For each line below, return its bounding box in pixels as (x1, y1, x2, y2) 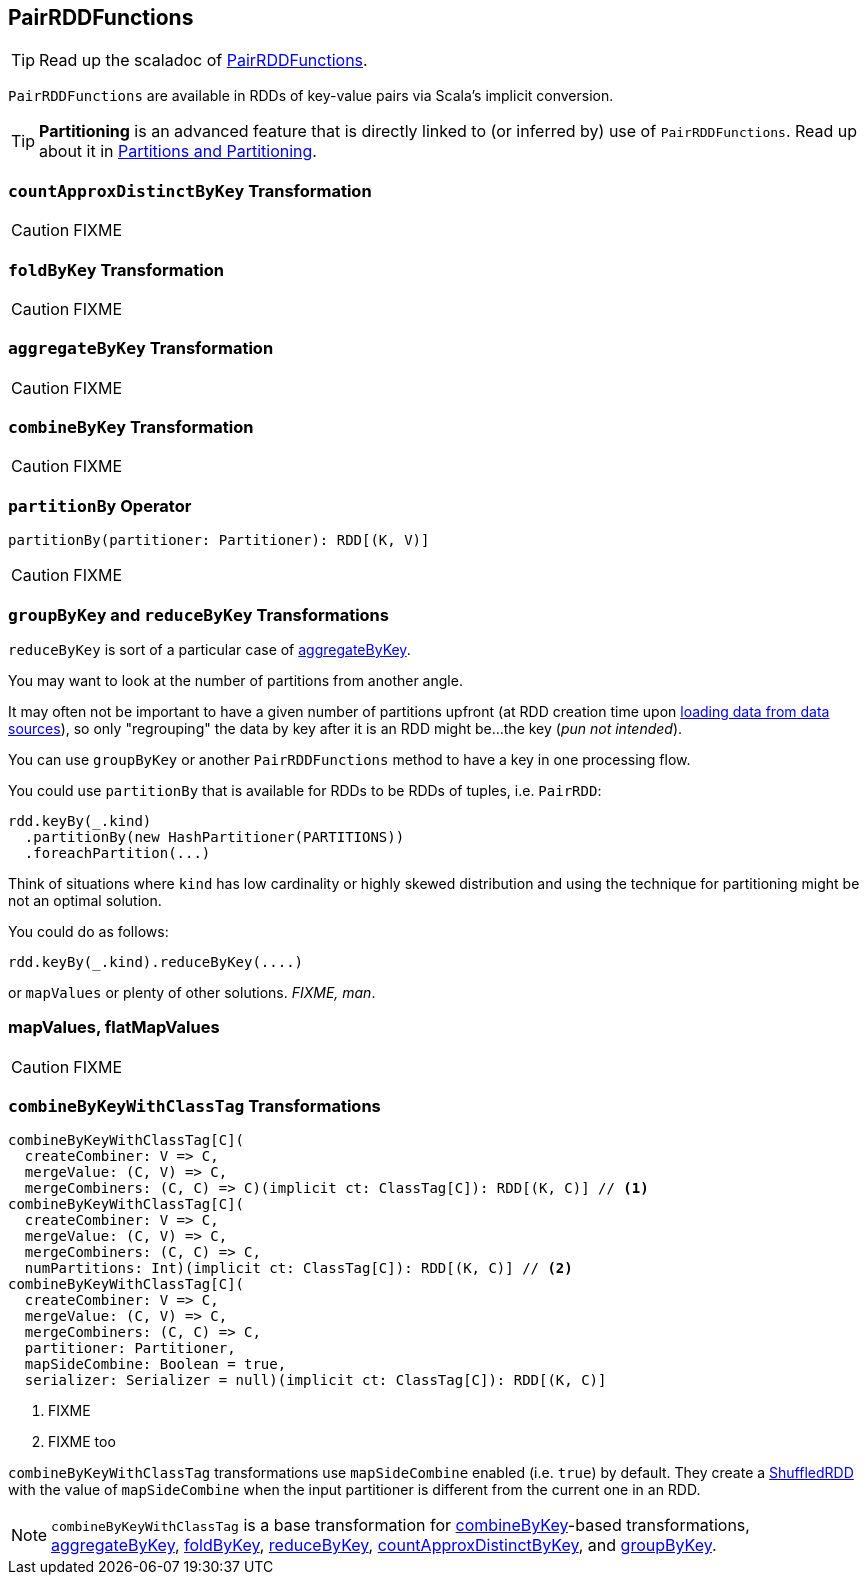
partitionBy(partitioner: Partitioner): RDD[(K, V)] (8, 532, 430, 549)
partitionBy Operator (8, 495, 192, 516)
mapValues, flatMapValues (8, 1017, 220, 1038)
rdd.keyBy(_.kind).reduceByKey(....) (8, 953, 304, 970)
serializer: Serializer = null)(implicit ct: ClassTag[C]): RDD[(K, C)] (24, 1372, 607, 1389)
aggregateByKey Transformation (8, 338, 274, 359)
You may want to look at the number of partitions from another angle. (8, 671, 463, 689)
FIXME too (48, 1433, 116, 1451)
